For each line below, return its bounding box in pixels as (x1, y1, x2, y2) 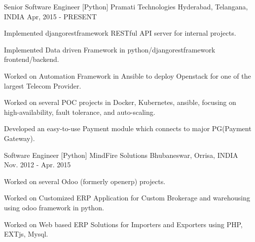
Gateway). (4, 133, 35, 143)
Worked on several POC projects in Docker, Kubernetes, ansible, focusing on (4, 97, 236, 107)
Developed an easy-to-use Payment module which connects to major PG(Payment (4, 123, 252, 134)
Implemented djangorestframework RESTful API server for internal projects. (4, 28, 236, 38)
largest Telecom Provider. (4, 80, 81, 91)
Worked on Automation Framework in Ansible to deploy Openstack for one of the (4, 70, 251, 81)
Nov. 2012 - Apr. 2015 (4, 159, 71, 170)
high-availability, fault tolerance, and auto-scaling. (4, 106, 155, 117)
